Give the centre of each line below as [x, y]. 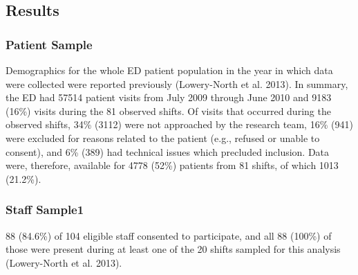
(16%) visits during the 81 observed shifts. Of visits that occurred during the [168, 110]
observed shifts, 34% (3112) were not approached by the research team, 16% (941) [179, 124]
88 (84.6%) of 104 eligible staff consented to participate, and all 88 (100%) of [169, 235]
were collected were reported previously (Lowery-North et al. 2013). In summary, [177, 83]
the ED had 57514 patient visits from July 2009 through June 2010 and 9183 [169, 97]
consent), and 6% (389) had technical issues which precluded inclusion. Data [168, 151]
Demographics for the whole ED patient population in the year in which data [169, 70]
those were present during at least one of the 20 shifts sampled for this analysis [173, 249]
